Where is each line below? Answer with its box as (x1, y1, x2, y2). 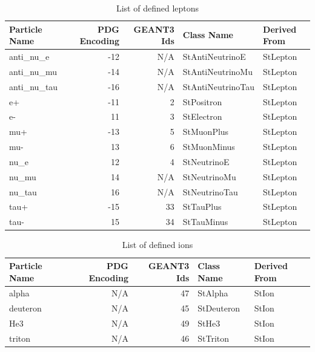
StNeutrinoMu (182, 170, 236, 183)
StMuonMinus (182, 140, 235, 153)
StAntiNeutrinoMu (182, 65, 253, 77)
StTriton (197, 331, 230, 344)
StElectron (182, 110, 222, 123)
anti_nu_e (9, 50, 50, 63)
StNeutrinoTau (182, 185, 238, 198)
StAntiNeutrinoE (182, 50, 246, 63)
